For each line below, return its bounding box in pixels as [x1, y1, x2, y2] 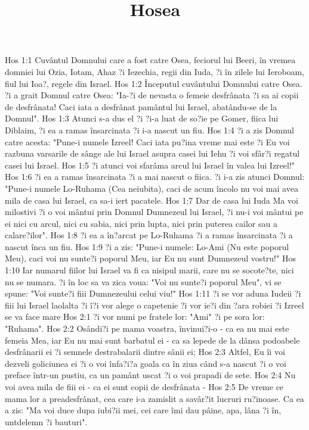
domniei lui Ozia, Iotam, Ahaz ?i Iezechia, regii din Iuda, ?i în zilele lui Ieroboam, [5, 65, 305, 77]
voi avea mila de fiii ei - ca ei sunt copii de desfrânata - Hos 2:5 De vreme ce [5, 381, 284, 392]
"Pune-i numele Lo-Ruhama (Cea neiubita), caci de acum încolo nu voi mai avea [5, 182, 298, 194]
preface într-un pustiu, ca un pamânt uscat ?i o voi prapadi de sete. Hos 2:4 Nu [5, 369, 296, 381]
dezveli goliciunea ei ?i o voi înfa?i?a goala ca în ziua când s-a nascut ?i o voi [5, 357, 286, 369]
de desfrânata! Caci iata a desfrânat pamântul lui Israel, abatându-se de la [5, 100, 277, 113]
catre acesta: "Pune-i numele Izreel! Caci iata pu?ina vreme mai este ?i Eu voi [5, 135, 290, 148]
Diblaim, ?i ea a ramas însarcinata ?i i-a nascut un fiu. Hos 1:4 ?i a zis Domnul [5, 123, 294, 136]
